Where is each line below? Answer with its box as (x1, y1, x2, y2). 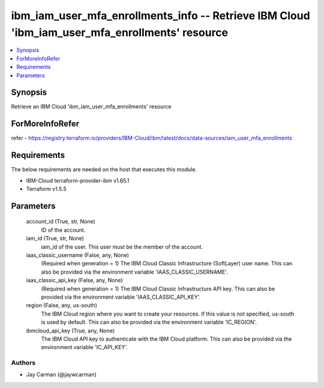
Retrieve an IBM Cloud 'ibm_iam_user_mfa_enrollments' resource (11, 103, 172, 110)
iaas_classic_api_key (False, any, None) (26, 277, 123, 284)
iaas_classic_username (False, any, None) (26, 251, 129, 259)
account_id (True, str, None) (26, 218, 95, 225)
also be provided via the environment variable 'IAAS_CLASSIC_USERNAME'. (41, 268, 228, 275)
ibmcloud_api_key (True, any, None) (26, 327, 115, 334)
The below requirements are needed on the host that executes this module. (11, 166, 197, 173)
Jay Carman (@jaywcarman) (26, 371, 97, 378)
